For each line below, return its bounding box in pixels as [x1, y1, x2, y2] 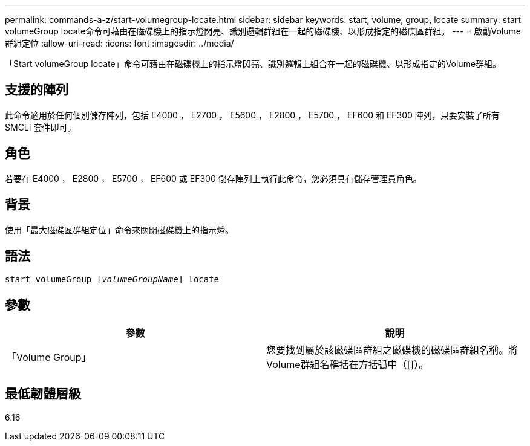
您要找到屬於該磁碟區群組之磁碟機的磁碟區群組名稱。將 [266, 344, 519, 357]
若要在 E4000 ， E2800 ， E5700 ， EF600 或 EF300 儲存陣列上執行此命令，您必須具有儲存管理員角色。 [5, 173, 422, 184]
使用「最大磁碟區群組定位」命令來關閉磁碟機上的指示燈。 [5, 224, 234, 235]
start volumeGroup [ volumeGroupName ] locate [5, 274, 220, 285]
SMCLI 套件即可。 [5, 121, 76, 132]
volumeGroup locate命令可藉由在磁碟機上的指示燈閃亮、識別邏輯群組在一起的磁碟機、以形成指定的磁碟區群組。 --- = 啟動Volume [5, 26, 521, 36]
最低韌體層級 [5, 386, 81, 401]
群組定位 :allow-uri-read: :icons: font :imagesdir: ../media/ [5, 38, 234, 48]
